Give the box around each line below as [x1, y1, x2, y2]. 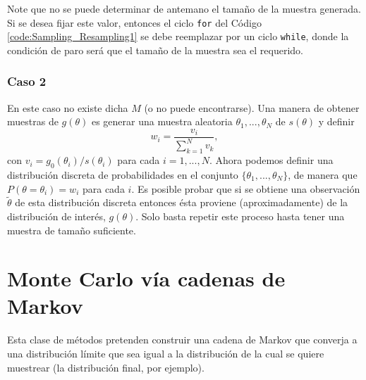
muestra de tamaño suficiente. [7, 222, 136, 237]
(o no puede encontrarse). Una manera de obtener [144, 100, 360, 115]
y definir [318, 114, 355, 129]
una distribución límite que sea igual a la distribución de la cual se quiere [7, 346, 324, 360]
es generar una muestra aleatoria [91, 114, 233, 129]
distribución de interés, [7, 208, 106, 223]
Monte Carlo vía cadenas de [7, 264, 286, 293]
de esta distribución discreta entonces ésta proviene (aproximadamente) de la [15, 195, 348, 210]
